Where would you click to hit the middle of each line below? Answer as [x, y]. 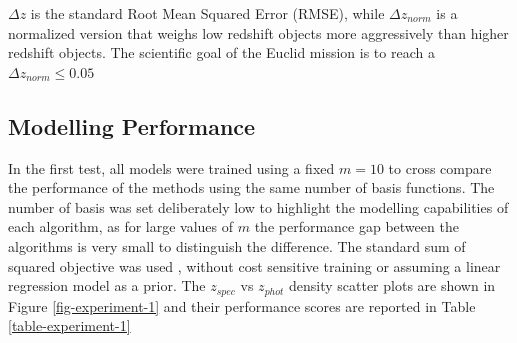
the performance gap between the [356, 226]
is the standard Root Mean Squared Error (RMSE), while [207, 13]
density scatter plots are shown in [392, 285]
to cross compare [440, 167]
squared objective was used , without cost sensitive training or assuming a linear [254, 265]
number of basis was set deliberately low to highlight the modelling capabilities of [258, 206]
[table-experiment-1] [69, 325]
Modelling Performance [132, 125]
